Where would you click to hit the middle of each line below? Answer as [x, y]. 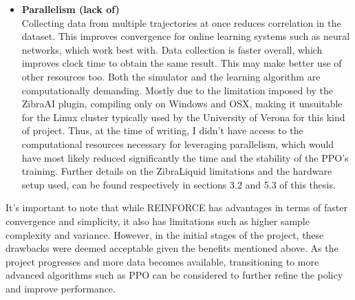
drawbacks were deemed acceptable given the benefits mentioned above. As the [172, 248]
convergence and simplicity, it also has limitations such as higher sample [158, 221]
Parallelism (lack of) [71, 9]
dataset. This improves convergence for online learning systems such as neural [186, 36]
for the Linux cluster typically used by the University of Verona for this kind [183, 117]
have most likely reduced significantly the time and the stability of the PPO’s [185, 157]
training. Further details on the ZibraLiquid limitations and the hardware [177, 171]
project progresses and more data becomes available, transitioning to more [162, 261]
